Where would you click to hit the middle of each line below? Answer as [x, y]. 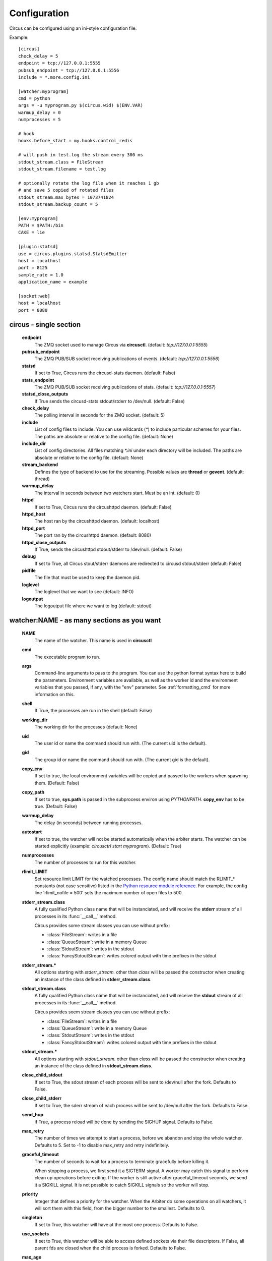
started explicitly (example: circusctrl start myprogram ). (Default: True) [108, 846]
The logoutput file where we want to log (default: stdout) [93, 606]
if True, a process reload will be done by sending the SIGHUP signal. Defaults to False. [124, 1122]
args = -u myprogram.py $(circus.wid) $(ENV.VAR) [81, 105]
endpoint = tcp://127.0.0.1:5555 [59, 63]
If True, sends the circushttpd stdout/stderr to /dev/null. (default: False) [108, 549]
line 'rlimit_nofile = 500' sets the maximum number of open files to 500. [109, 893]
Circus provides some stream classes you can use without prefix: [102, 925]
